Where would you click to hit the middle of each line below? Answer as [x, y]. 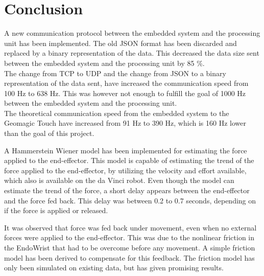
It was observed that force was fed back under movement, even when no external [130, 227]
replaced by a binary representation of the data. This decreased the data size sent [132, 53]
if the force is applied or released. [56, 210]
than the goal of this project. [49, 133]
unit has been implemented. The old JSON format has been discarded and [121, 43]
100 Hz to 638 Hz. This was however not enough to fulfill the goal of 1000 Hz [125, 93]
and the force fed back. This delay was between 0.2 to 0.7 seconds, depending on [130, 200]
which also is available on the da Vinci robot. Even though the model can [119, 180]
